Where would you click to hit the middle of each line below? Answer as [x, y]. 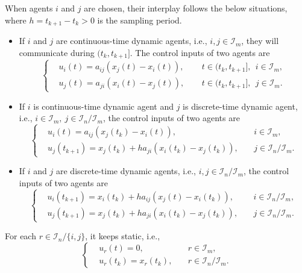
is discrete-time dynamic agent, [240, 106]
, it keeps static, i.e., [123, 236]
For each [20, 236]
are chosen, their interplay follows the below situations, [186, 8]
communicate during [57, 52]
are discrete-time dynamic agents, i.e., [126, 171]
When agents [29, 8]
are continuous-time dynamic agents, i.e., [131, 41]
